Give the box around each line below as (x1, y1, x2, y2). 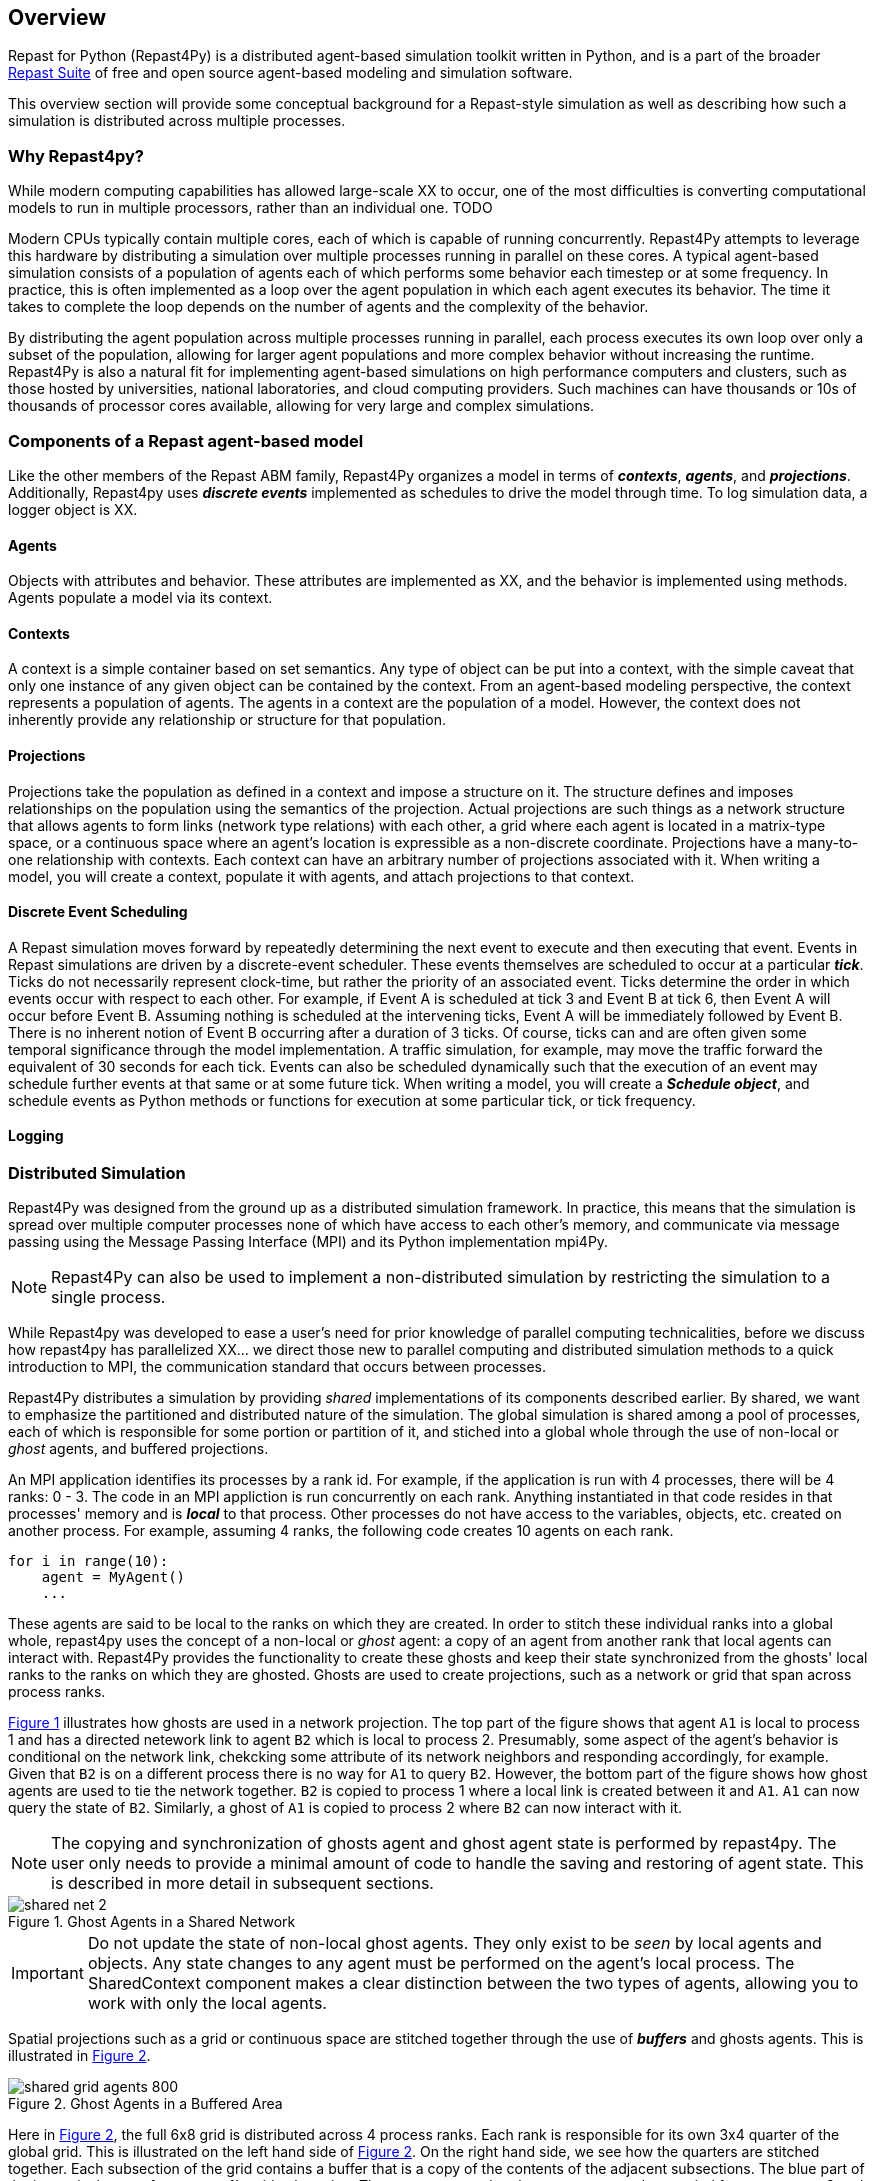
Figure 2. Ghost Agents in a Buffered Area (8, 2095, 283, 2113)
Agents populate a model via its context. (8, 589, 273, 607)
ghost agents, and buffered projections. (8, 1440, 269, 1458)
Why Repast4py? (8, 145, 144, 166)
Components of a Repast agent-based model (8, 430, 364, 451)
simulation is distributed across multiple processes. (8, 112, 346, 130)
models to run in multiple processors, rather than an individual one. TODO (8, 199, 493, 217)
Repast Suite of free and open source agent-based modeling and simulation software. (8, 64, 573, 82)
